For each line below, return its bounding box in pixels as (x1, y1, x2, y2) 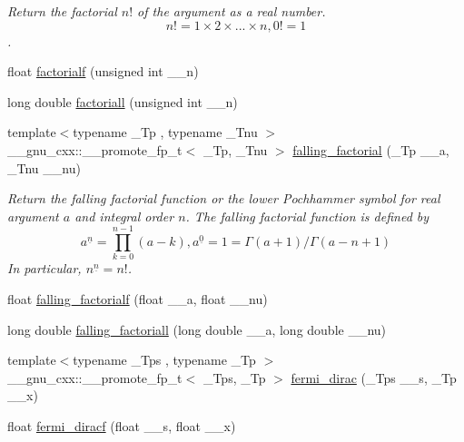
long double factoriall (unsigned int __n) (7, 92, 238, 111)
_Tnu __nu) (7, 158, 81, 177)
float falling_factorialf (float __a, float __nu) (7, 290, 268, 309)
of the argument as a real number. (137, 2, 326, 20)
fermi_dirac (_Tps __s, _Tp (291, 368, 457, 387)
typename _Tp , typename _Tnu (73, 123, 258, 142)
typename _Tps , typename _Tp (73, 350, 256, 369)
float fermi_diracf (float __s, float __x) (7, 417, 236, 436)
